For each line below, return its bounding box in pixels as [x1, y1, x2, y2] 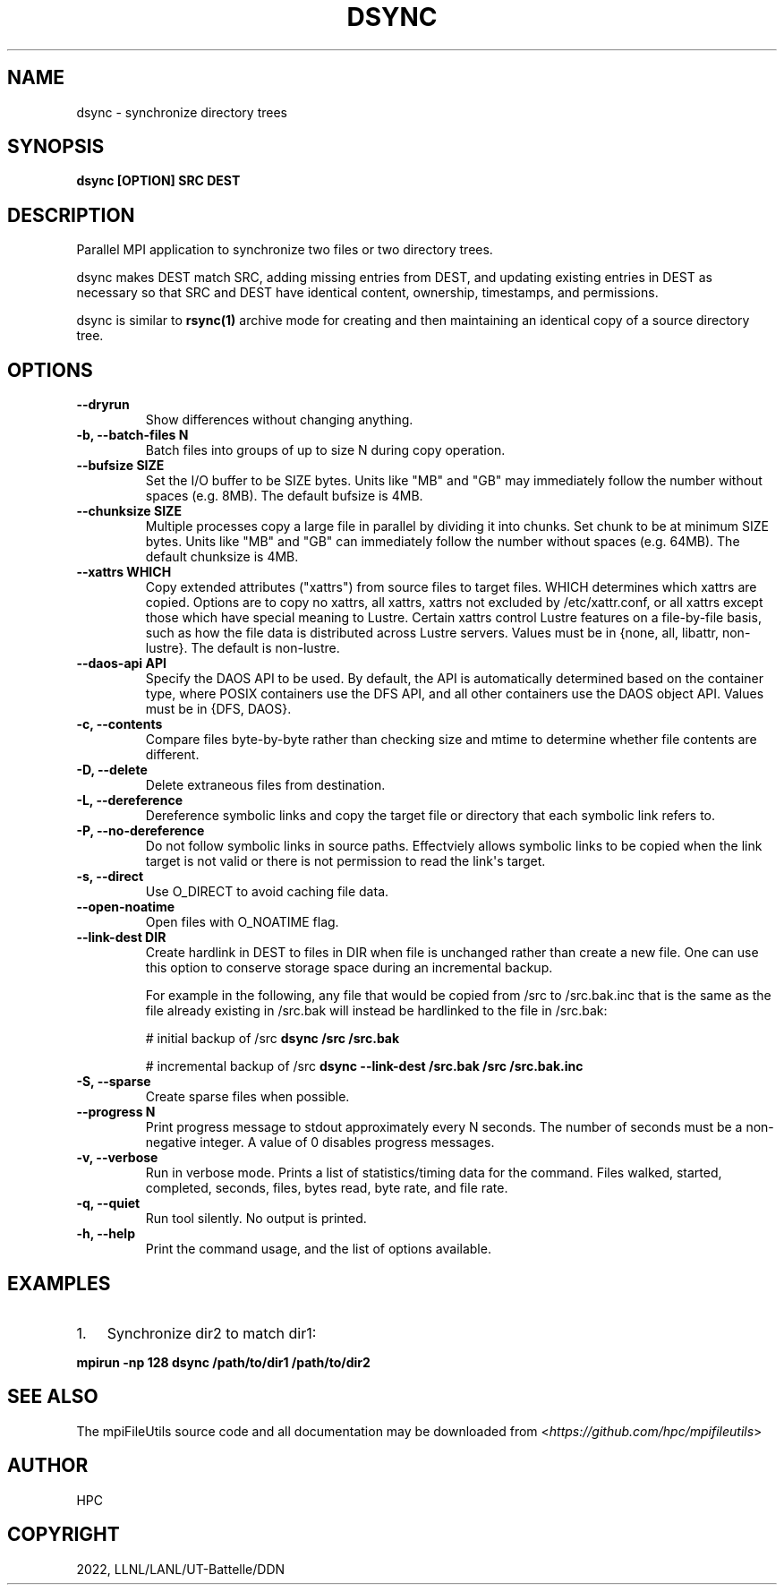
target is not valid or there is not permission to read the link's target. [145, 853, 546, 869]
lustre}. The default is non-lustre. [145, 640, 340, 656]
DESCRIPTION [7, 203, 135, 227]
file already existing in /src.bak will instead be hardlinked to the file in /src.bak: [145, 1003, 608, 1019]
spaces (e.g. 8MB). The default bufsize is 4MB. [145, 488, 423, 504]
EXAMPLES [7, 1271, 111, 1295]
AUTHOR [7, 1454, 89, 1477]
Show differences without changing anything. [145, 412, 413, 428]
